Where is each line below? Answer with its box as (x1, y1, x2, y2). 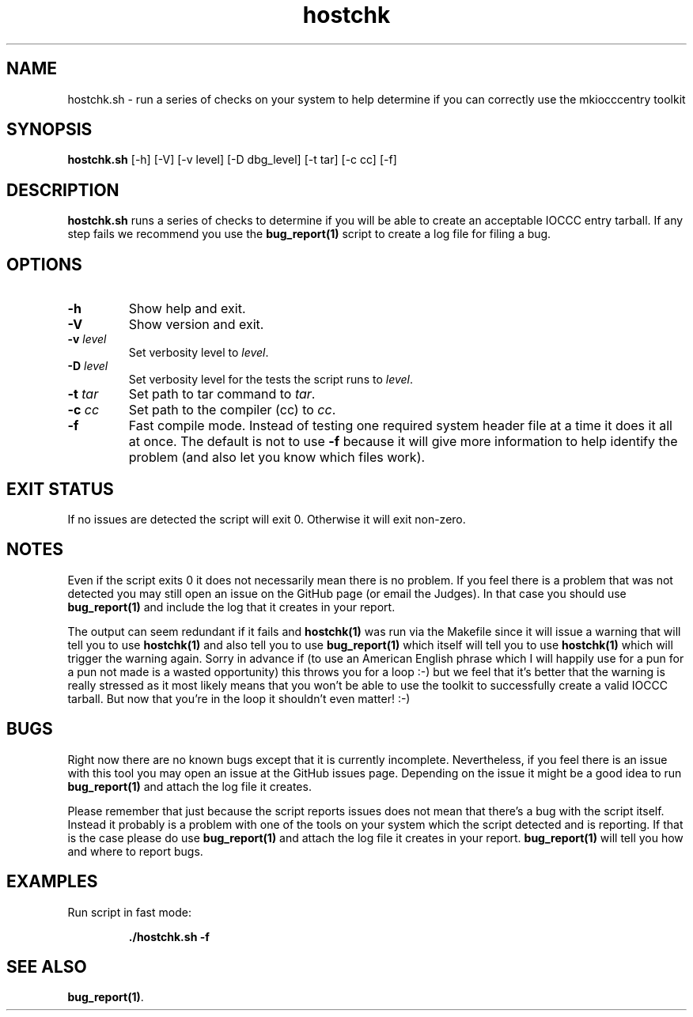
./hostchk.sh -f (128, 929, 210, 943)
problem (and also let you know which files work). (128, 449, 426, 466)
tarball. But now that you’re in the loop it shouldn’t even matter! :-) (67, 691, 411, 705)
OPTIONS (6, 254, 82, 274)
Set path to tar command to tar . (128, 386, 316, 403)
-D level (67, 359, 108, 373)
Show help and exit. (128, 301, 246, 317)
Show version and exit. (128, 316, 264, 333)
